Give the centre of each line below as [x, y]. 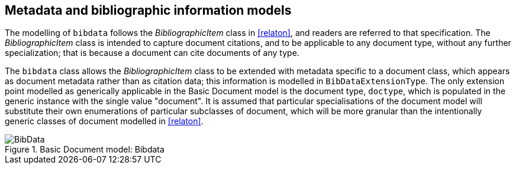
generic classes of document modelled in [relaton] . [104, 121]
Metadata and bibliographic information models [148, 10]
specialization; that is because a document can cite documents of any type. [152, 53]
